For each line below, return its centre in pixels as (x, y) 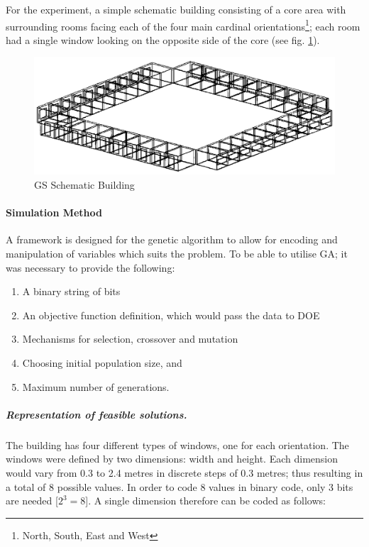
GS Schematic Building (84, 185)
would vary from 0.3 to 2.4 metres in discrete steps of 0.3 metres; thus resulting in (184, 472)
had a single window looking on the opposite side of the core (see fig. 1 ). (163, 39)
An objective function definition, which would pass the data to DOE (171, 315)
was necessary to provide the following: (90, 267)
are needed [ (32, 501)
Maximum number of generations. (96, 386)
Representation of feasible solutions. (97, 414)
